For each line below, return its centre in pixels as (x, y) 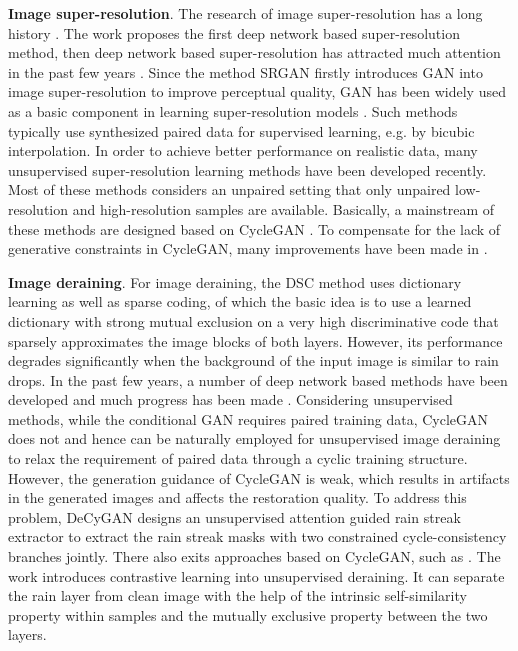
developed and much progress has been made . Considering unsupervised (230, 399)
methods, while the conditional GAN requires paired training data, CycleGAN (248, 418)
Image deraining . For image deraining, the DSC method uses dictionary (235, 281)
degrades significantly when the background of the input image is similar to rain (253, 360)
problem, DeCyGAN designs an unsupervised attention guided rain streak (234, 516)
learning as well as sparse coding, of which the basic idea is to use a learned (240, 301)
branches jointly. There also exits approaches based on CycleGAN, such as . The (254, 556)
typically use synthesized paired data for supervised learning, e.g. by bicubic (241, 130)
